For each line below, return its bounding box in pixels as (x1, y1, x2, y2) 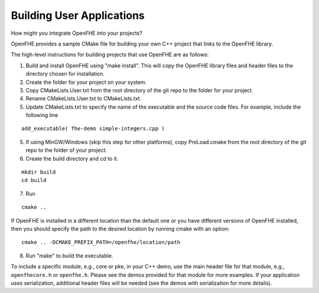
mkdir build (21, 169, 56, 175)
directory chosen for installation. (25, 70, 105, 77)
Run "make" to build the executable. (25, 252, 113, 259)
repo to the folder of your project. (25, 146, 108, 154)
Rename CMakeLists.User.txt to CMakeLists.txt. (25, 95, 142, 102)
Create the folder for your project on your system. (25, 79, 147, 86)
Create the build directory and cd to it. (25, 155, 119, 162)
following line (25, 112, 58, 119)
